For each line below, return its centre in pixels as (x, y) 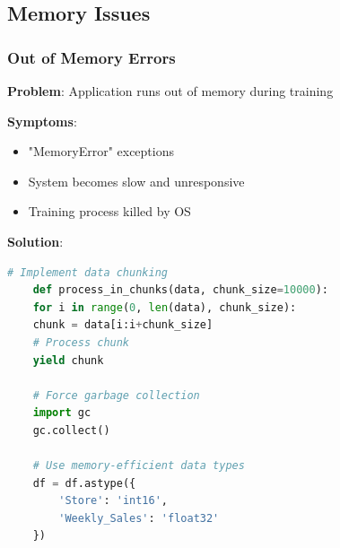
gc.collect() (71, 430)
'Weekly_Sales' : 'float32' (139, 518)
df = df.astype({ (84, 483)
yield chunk (68, 360)
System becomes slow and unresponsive (136, 181)
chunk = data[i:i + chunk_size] (123, 325)
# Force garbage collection (116, 395)
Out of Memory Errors (92, 57)
